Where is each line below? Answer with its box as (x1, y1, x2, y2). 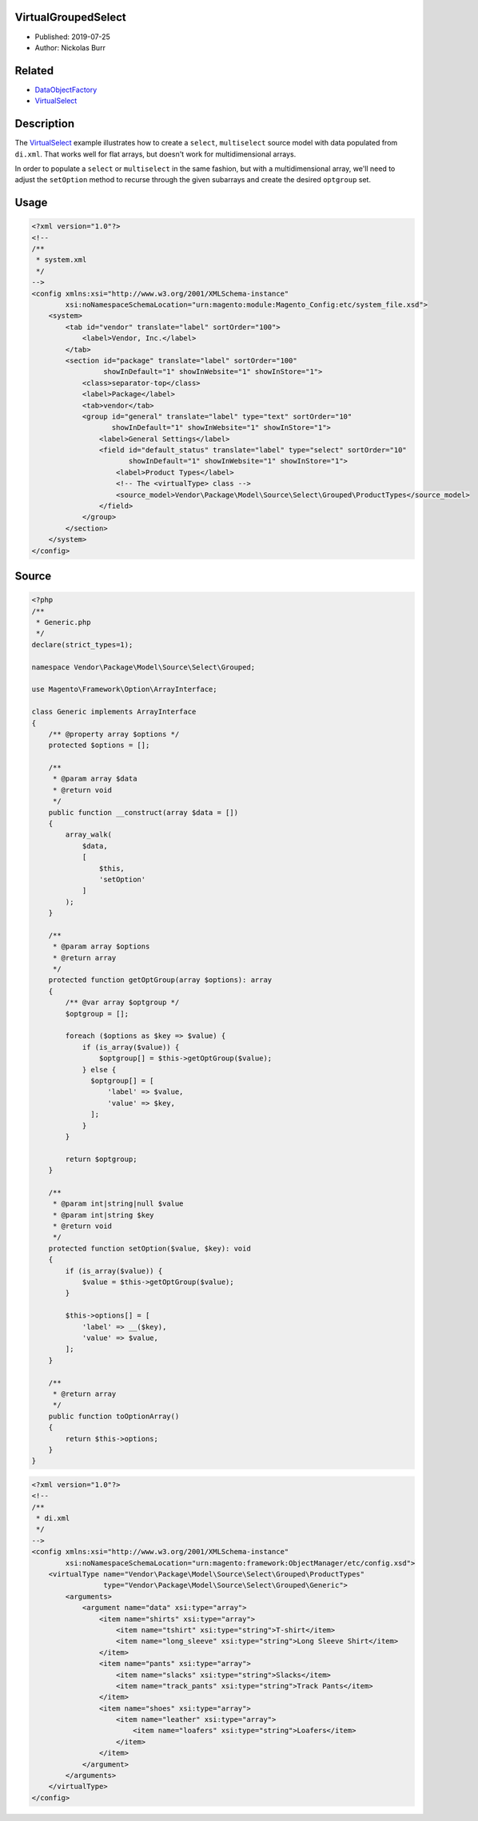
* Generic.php (36, 618, 91, 626)
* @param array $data (52, 774, 137, 783)
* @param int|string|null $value (52, 1199, 184, 1208)
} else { (82, 1065, 117, 1074)
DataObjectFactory (34, 85, 98, 94)
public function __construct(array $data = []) (48, 808, 239, 817)
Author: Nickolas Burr (34, 42, 106, 52)
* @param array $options (52, 942, 150, 951)
